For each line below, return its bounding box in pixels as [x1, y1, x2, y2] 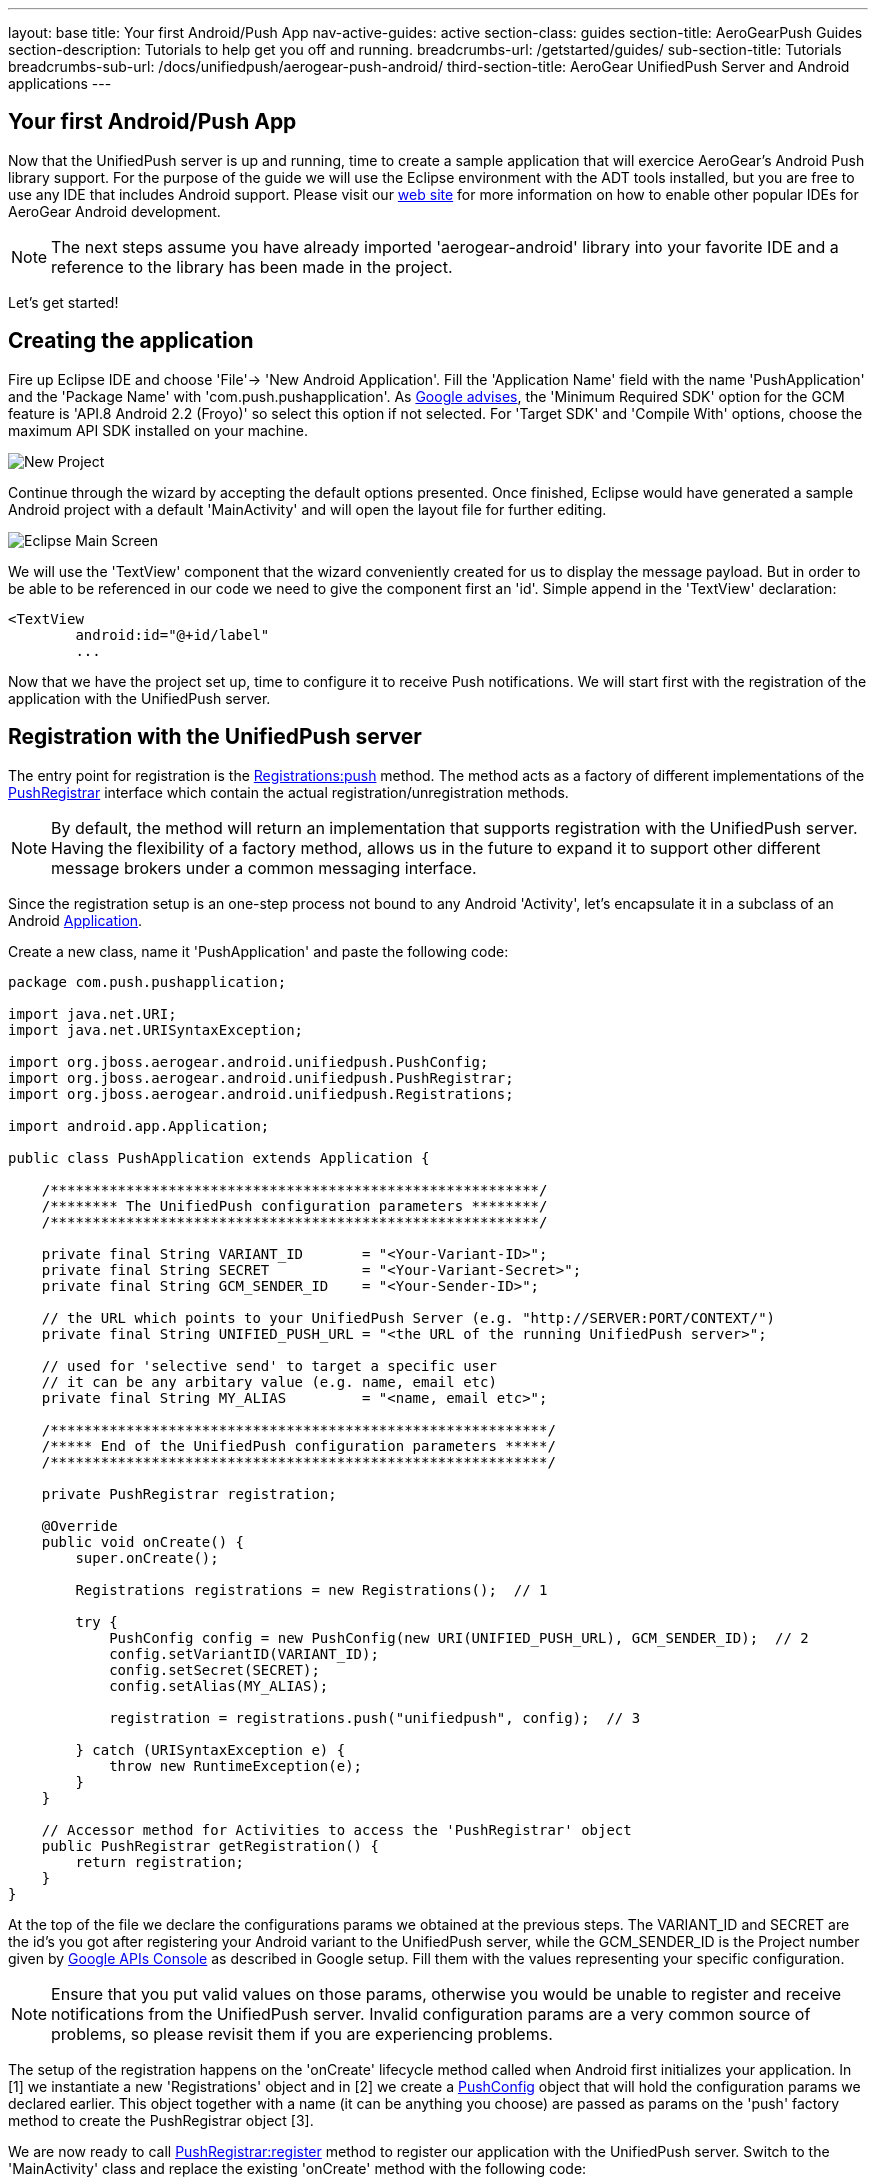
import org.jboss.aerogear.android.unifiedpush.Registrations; [8, 1085, 514, 1102]
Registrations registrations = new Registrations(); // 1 [75, 1581, 548, 1598]
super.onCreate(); [75, 1549, 219, 1566]
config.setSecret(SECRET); [109, 1661, 320, 1678]
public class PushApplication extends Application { [8, 1149, 430, 1166]
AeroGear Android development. [8, 202, 221, 220]
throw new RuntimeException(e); [109, 1757, 363, 1774]
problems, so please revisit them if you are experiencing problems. [51, 2023, 553, 2044]
